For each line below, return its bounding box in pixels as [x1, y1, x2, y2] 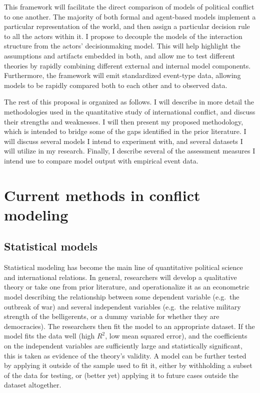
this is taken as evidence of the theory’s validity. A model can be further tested [4, 350, 246, 360]
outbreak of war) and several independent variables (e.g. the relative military [4, 301, 241, 311]
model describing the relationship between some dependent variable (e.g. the [4, 291, 239, 302]
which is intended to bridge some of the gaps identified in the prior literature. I [4, 126, 246, 136]
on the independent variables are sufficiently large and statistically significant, [4, 340, 242, 351]
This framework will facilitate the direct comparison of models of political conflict [4, 1, 254, 11]
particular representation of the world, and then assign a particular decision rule [4, 21, 250, 31]
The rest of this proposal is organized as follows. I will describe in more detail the [4, 96, 254, 107]
